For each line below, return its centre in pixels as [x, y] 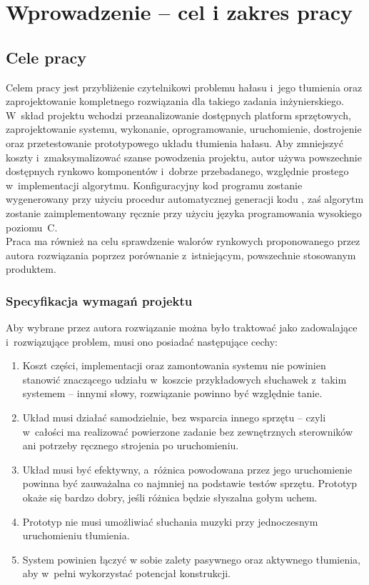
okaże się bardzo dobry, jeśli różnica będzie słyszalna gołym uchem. [170, 497]
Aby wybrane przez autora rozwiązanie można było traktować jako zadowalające [182, 327]
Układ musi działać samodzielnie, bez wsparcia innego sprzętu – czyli [174, 417]
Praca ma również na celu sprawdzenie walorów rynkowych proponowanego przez [183, 241]
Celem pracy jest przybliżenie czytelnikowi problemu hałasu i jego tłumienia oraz [184, 87]
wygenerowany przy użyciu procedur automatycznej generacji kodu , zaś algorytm [185, 199]
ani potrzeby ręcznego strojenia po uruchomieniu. [131, 445]
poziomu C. [32, 227]
